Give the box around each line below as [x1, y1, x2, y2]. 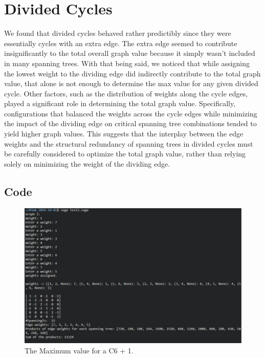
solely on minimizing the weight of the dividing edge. [4, 158, 170, 169]
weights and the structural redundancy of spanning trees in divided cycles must [4, 138, 253, 149]
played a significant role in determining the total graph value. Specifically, [4, 98, 236, 109]
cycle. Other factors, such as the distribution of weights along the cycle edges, [4, 88, 248, 98]
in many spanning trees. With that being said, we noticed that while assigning [4, 57, 250, 68]
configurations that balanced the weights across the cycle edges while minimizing [4, 108, 257, 118]
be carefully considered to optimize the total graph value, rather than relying [4, 148, 246, 159]
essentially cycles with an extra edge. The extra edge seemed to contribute [4, 37, 237, 48]
